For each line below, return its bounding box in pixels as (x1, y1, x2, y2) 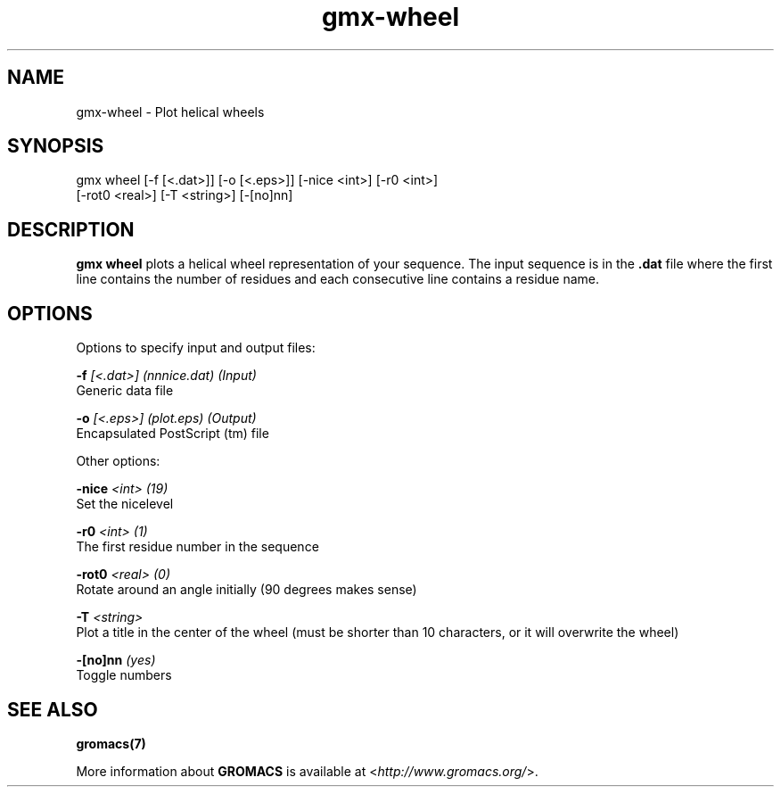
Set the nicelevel (76, 496, 174, 512)
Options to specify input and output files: (76, 340, 316, 356)
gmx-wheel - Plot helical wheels (76, 103, 265, 120)
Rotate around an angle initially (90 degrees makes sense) (76, 582, 417, 598)
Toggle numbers (76, 667, 172, 683)
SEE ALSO (7, 698, 98, 721)
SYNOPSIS (7, 135, 104, 158)
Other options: (76, 453, 160, 469)
